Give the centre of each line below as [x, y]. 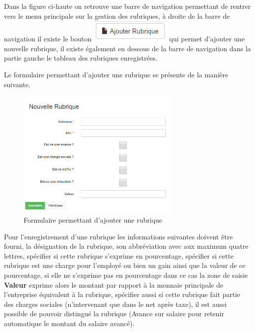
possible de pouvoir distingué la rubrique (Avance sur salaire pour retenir [114, 314]
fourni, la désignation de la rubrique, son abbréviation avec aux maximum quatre [126, 246]
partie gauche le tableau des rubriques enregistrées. [81, 58]
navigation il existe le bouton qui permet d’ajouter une [124, 39]
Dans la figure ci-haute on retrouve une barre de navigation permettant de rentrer [127, 6]
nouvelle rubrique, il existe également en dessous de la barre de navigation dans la [127, 48]
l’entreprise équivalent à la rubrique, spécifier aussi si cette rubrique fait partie [122, 294]
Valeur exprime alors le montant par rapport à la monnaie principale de [114, 284]
